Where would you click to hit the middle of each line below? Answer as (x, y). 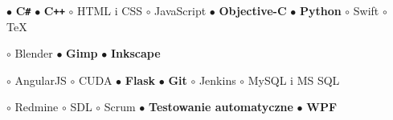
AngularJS (41, 80)
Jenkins (217, 80)
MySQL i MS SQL (294, 80)
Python (320, 10)
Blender (34, 53)
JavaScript (180, 10)
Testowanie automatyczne (221, 107)
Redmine (37, 107)
